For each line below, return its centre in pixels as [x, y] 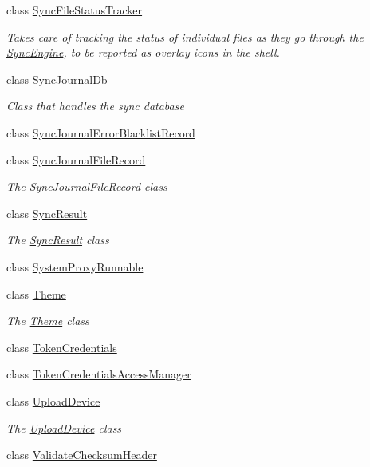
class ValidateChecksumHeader [82, 455]
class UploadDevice [53, 400]
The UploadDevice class [64, 427]
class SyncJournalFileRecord [76, 159]
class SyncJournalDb [57, 79]
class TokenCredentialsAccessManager [99, 374]
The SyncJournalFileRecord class [87, 186]
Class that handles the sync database [95, 106]
